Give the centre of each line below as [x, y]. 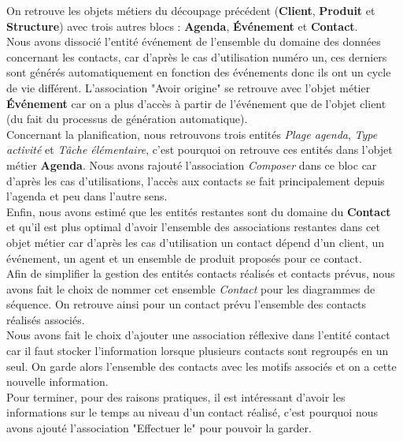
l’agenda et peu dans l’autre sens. [87, 196]
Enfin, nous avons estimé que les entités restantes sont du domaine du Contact [199, 211]
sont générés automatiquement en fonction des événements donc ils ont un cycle [199, 72]
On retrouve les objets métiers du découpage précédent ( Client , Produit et [191, 10]
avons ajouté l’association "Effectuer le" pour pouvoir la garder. [159, 428]
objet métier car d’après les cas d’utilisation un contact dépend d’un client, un [195, 242]
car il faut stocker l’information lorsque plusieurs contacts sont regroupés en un [198, 351]
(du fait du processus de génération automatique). [127, 119]
